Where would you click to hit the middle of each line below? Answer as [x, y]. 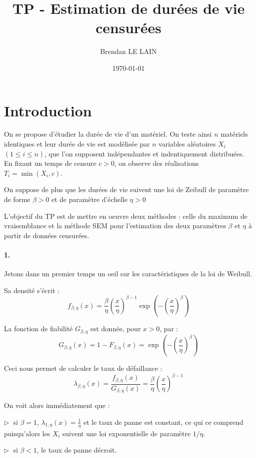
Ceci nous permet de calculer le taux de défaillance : [83, 368]
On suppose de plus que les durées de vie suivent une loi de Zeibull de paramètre [127, 189]
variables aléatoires [187, 144]
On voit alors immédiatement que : [57, 405]
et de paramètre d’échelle [89, 199]
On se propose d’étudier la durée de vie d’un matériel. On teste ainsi [108, 134]
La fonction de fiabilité [39, 329]
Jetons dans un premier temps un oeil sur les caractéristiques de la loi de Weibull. [128, 274]
